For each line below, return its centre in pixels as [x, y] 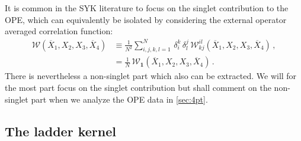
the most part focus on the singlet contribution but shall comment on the [138, 88]
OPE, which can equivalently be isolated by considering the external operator [146, 19]
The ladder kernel [60, 131]
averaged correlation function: [59, 31]
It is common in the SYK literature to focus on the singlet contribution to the [147, 8]
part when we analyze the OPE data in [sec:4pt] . [119, 99]
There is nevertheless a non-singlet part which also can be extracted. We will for [151, 76]
